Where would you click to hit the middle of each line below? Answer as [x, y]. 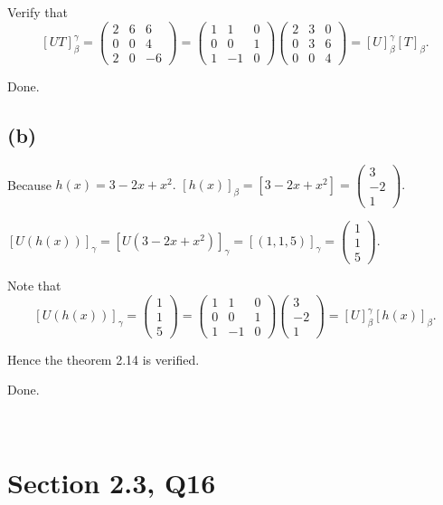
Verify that [38, 12]
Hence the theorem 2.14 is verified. [104, 359]
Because [29, 184]
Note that [34, 285]
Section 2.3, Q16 [112, 482]
